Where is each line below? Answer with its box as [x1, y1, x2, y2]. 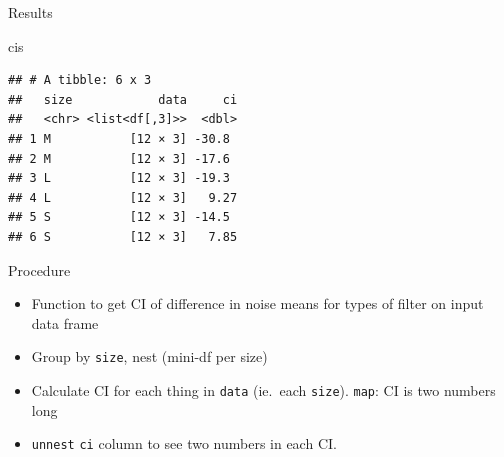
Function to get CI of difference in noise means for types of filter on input [31, 293, 484, 314]
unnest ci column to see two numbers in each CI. [31, 433, 337, 454]
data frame [31, 312, 99, 333]
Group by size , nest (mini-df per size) [31, 346, 268, 367]
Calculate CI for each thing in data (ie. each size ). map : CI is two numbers [31, 379, 496, 400]
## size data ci [8, 92, 238, 107]
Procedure [8, 259, 71, 280]
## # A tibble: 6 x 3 [8, 73, 152, 88]
